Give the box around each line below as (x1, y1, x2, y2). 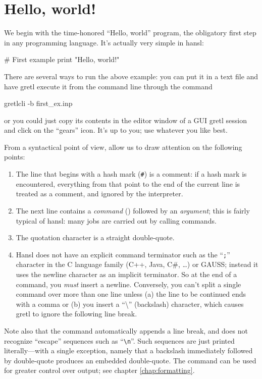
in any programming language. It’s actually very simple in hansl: (4, 37, 204, 47)
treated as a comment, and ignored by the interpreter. (16, 188, 183, 199)
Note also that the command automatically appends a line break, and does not (4, 325, 248, 336)
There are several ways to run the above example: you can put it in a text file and (4, 71, 258, 81)
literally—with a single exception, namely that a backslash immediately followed (4, 345, 253, 356)
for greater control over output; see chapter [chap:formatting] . (4, 365, 195, 375)
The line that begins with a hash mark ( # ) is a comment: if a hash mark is (16, 169, 247, 179)
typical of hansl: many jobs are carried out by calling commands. (16, 215, 217, 226)
